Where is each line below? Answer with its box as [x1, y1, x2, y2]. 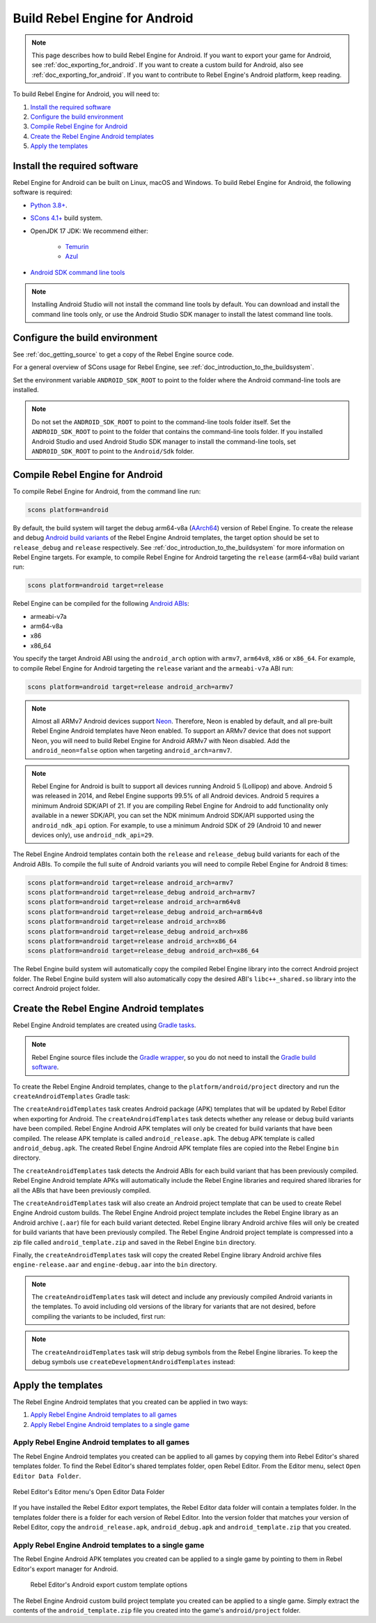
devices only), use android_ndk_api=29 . [31, 830, 154, 839]
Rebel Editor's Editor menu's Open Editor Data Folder [13, 1488, 165, 1496]
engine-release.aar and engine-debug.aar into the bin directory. [13, 1260, 217, 1269]
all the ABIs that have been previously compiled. [13, 1186, 151, 1195]
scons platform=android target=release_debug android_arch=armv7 [27, 888, 256, 897]
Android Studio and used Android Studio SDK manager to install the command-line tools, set [31, 437, 296, 446]
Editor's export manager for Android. [13, 1564, 118, 1573]
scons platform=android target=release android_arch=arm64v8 [27, 898, 241, 906]
